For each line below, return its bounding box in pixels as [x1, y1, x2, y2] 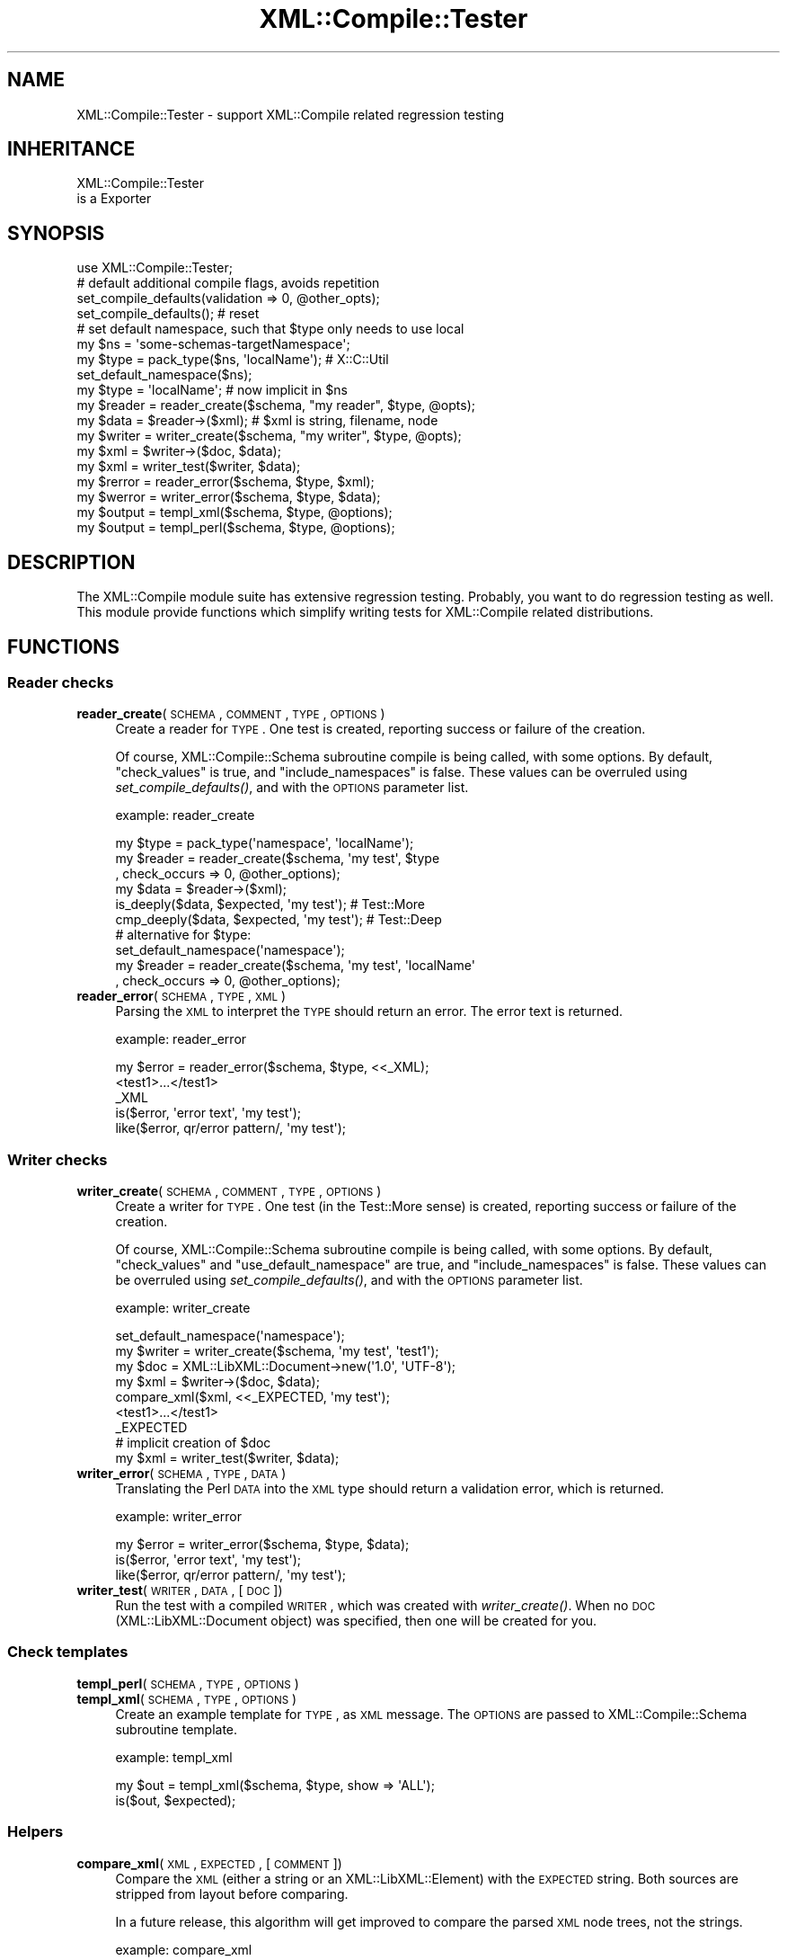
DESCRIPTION [7, 550, 136, 574]
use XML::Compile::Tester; [76, 260, 233, 276]
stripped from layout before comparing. [115, 1885, 349, 1902]
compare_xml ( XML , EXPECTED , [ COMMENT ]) [76, 1855, 342, 1871]
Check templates [7, 1643, 128, 1662]
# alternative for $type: [115, 927, 252, 943]
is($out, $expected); [115, 1792, 236, 1808]
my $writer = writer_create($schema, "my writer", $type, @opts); [76, 428, 462, 444]
